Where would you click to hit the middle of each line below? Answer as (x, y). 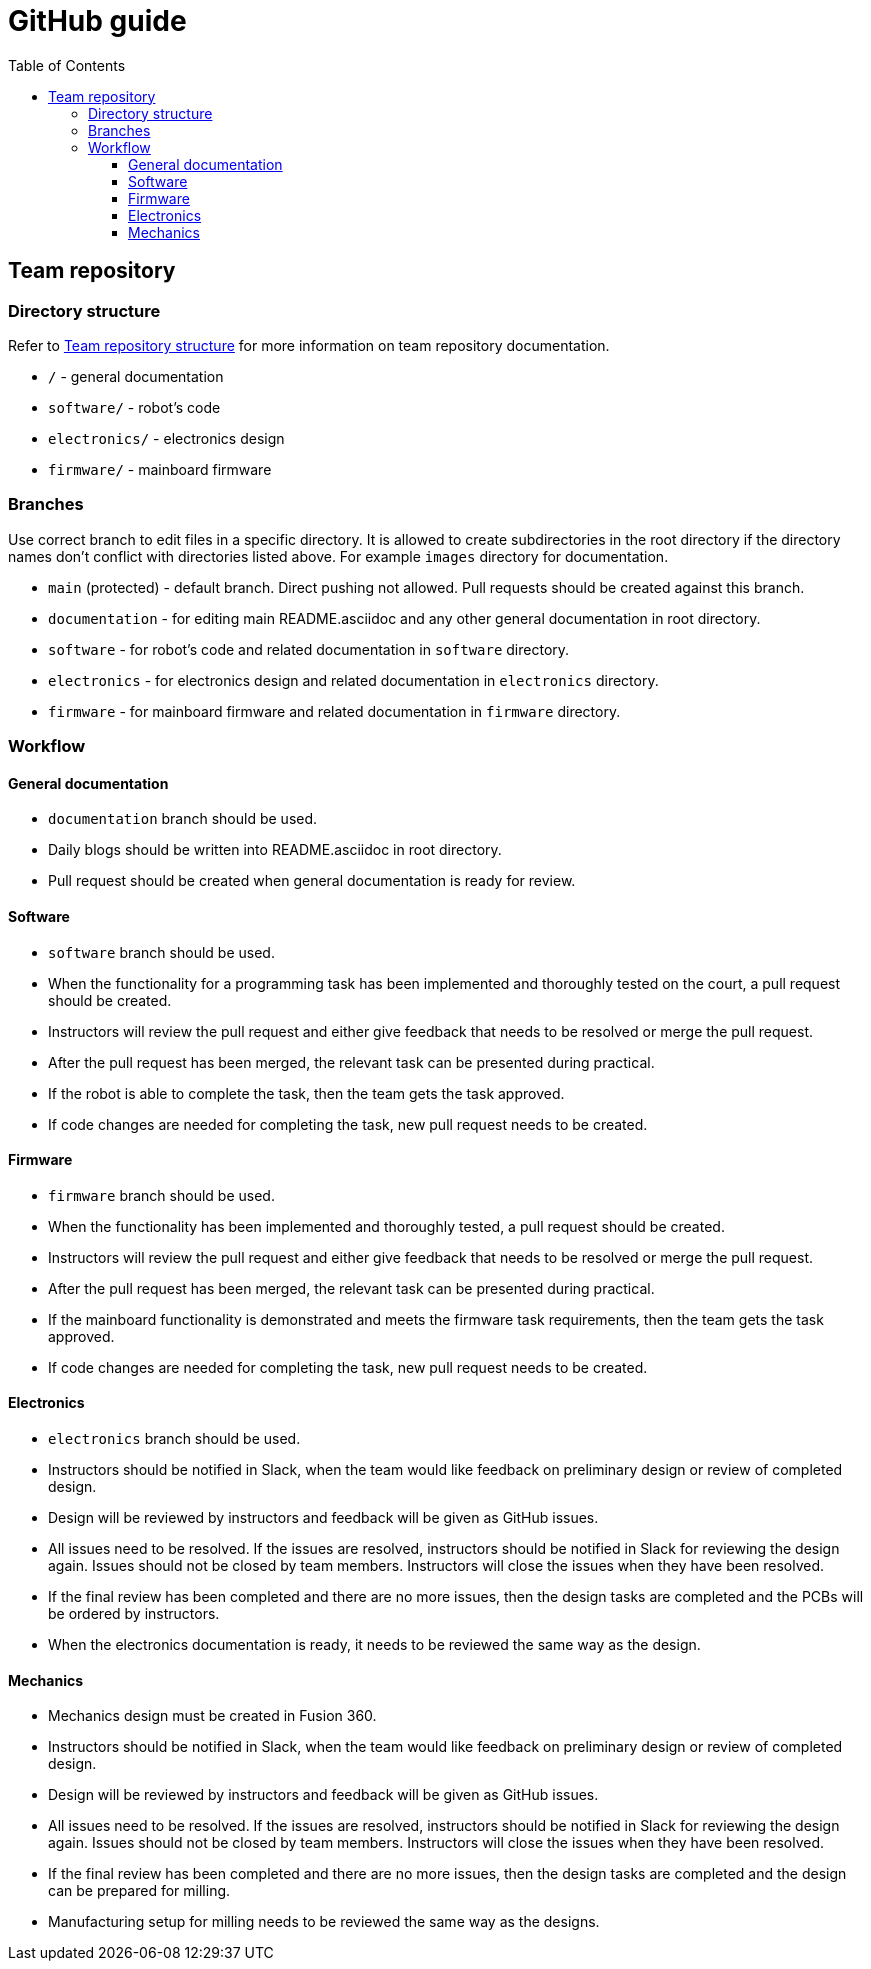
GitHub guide (97, 21)
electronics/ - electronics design (166, 438)
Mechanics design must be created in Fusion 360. (212, 1716)
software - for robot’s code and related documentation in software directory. (309, 649)
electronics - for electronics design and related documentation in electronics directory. (353, 680)
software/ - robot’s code (134, 407)
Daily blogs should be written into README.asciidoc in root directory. (275, 850)
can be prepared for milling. (139, 1891)
